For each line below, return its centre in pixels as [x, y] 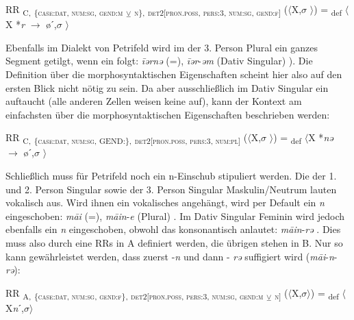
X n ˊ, [15, 307]
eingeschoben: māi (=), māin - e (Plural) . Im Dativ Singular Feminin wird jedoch [175, 216]
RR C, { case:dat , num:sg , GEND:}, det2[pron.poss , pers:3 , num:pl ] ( [127, 138]
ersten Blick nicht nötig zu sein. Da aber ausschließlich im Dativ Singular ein [167, 87]
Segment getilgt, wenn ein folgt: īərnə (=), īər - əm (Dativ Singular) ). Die [159, 61]
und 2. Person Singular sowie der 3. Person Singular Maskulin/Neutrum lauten [171, 189]
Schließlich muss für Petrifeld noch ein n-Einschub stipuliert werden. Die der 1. [171, 175]
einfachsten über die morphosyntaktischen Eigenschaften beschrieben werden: [168, 114]
